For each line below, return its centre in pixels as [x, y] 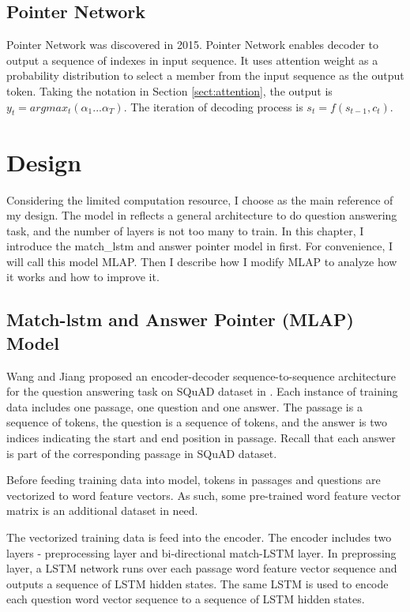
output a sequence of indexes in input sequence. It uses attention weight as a [192, 60]
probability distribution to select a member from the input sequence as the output [205, 75]
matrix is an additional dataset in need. [102, 511]
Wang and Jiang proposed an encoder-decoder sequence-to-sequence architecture [201, 375]
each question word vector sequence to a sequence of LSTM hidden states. [186, 599]
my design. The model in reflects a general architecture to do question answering [202, 215]
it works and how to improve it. [83, 277]
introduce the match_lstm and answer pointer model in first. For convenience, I [200, 246]
